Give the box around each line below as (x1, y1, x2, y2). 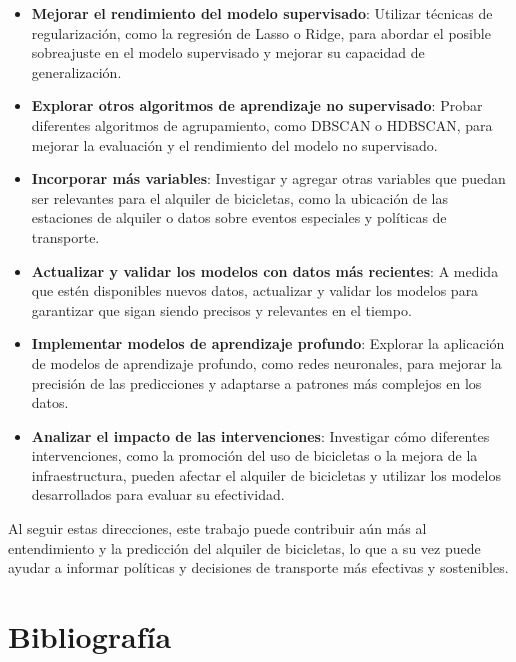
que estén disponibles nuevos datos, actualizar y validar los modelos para (31, 280, 479, 301)
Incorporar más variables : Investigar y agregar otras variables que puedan (31, 168, 506, 189)
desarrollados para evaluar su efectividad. (31, 484, 285, 505)
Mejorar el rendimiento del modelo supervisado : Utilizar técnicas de (31, 3, 493, 23)
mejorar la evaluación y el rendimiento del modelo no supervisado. (31, 134, 438, 155)
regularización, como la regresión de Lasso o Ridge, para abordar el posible (31, 22, 491, 43)
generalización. (31, 61, 122, 82)
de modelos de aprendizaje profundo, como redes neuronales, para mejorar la (31, 352, 502, 373)
